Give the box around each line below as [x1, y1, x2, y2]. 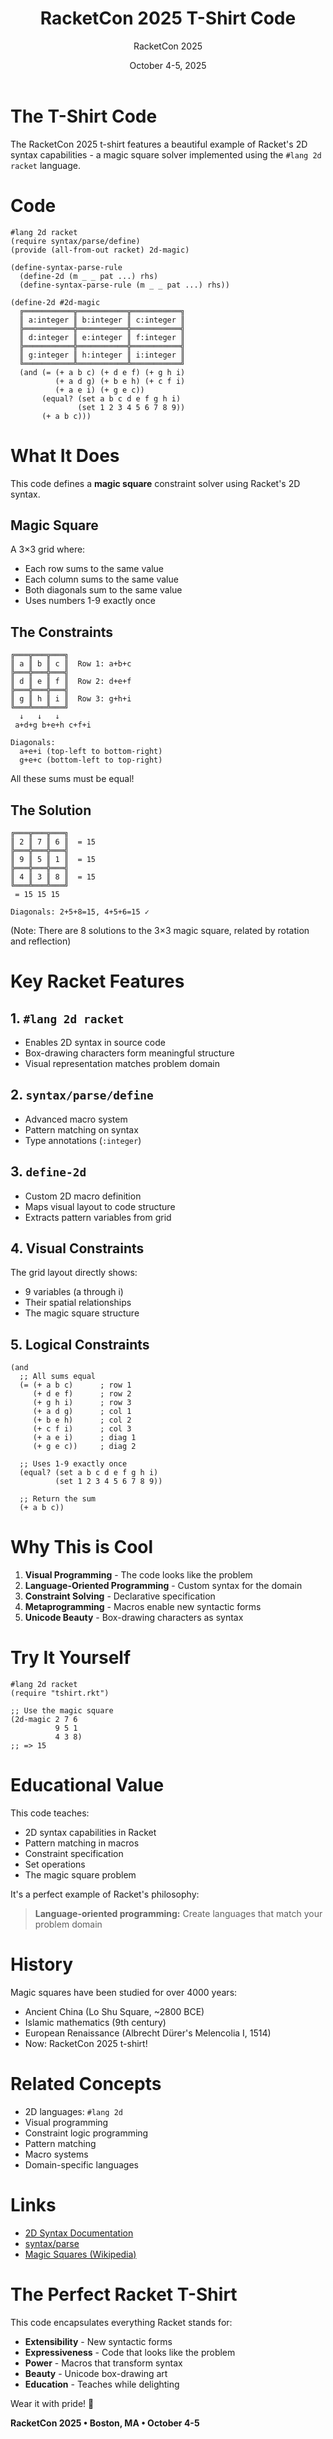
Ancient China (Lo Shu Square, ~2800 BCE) [24, 2006, 205, 2017]
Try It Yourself [10, 1647, 132, 1669]
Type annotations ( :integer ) [24, 1134, 142, 1146]
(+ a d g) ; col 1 [32, 1407, 132, 1417]
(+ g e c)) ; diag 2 [32, 1442, 137, 1452]
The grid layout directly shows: [10, 1267, 138, 1279]
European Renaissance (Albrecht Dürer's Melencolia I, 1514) [24, 2027, 272, 2039]
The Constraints [10, 623, 114, 641]
